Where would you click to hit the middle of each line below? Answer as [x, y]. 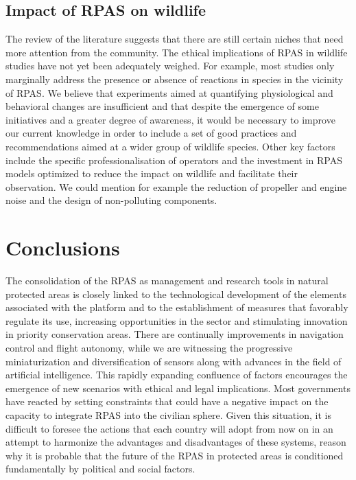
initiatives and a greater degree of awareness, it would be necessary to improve [170, 119]
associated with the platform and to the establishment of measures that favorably [177, 307]
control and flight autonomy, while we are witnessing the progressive [149, 348]
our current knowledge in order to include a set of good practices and [151, 133]
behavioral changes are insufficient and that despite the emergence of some [162, 106]
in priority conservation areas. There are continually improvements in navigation [175, 334]
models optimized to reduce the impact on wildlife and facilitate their [152, 173]
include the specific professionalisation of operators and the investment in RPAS [174, 160]
